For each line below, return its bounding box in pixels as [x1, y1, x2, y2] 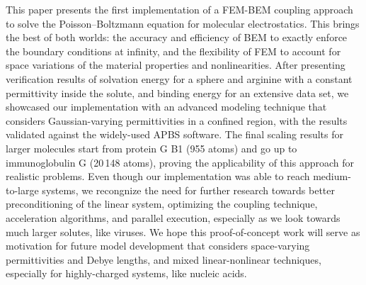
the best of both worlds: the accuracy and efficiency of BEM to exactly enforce [6, 30, 348, 45]
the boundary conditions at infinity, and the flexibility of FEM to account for [6, 43, 341, 58]
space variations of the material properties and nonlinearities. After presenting [6, 57, 345, 72]
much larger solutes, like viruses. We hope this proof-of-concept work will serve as [6, 224, 360, 239]
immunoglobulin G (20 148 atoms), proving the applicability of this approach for [6, 155, 354, 169]
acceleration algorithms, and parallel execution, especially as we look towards [6, 210, 341, 225]
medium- [313, 169, 351, 184]
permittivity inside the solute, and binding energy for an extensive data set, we [6, 85, 349, 100]
